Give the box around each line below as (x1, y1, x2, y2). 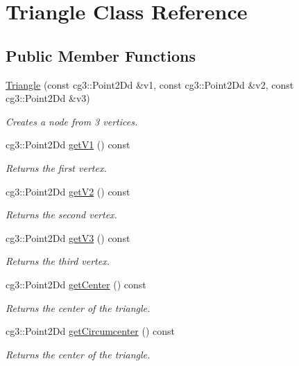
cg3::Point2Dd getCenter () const (6, 277, 146, 291)
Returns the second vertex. (6, 207, 117, 222)
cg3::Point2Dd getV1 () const (6, 137, 130, 152)
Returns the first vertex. (6, 160, 107, 175)
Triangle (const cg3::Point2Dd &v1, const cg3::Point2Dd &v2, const (6, 77, 294, 91)
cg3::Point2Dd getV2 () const (6, 184, 130, 198)
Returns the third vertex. (6, 254, 110, 268)
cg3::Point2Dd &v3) (6, 91, 90, 105)
